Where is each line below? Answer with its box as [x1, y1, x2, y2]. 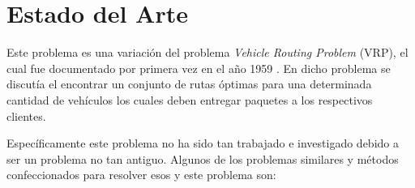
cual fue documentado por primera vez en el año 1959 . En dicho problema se [6, 59, 391, 76]
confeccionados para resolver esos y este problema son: [6, 166, 276, 183]
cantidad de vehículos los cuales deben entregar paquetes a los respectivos [6, 91, 373, 108]
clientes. [6, 107, 46, 124]
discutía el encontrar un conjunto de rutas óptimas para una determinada [6, 75, 372, 92]
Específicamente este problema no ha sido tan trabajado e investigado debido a [6, 135, 399, 152]
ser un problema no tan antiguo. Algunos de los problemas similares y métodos [6, 150, 399, 167]
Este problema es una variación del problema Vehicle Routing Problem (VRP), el [6, 44, 409, 61]
